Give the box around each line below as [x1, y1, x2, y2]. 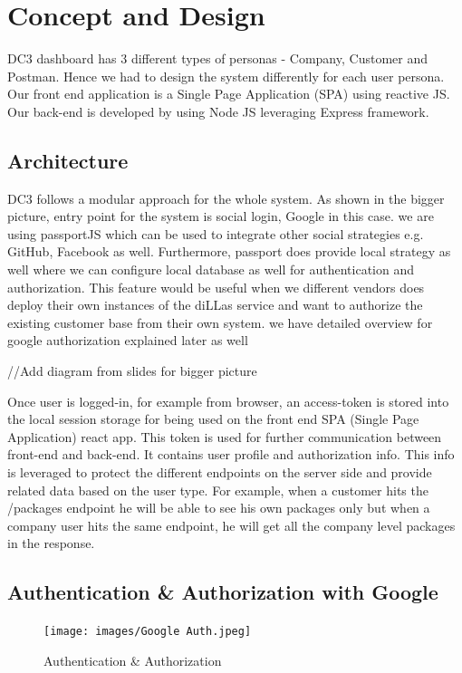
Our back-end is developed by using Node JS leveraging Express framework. [7, 101, 429, 120]
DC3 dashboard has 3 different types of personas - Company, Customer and [7, 49, 428, 68]
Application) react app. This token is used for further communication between [7, 427, 442, 446]
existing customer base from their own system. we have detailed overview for [7, 312, 433, 332]
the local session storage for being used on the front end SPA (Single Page [7, 409, 419, 428]
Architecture [7, 146, 129, 174]
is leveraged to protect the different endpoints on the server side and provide [7, 463, 432, 482]
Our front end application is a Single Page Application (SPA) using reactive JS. [7, 84, 450, 103]
